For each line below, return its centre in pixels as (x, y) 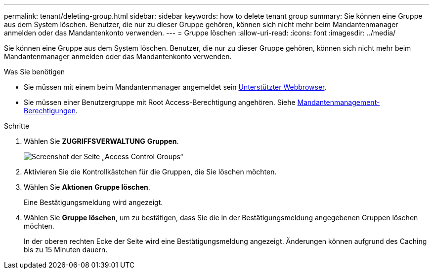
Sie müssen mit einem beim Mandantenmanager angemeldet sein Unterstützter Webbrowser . (175, 87)
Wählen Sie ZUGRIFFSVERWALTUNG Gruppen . (101, 141)
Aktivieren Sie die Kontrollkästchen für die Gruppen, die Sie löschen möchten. (150, 172)
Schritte (17, 126)
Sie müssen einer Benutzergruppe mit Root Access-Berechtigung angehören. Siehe (160, 102)
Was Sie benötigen (35, 72)
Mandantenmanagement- (339, 102)
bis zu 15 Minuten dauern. (66, 250)
